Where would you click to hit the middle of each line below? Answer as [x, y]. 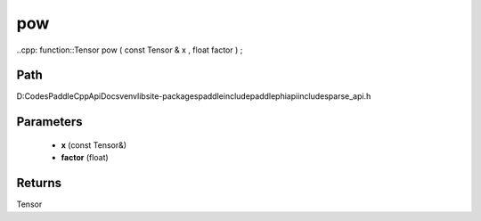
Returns [39, 183]
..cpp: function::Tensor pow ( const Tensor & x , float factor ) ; [130, 50]
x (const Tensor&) [94, 145]
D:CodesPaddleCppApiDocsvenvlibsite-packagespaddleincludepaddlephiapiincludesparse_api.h [194, 96]
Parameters [49, 122]
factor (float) [85, 158]
